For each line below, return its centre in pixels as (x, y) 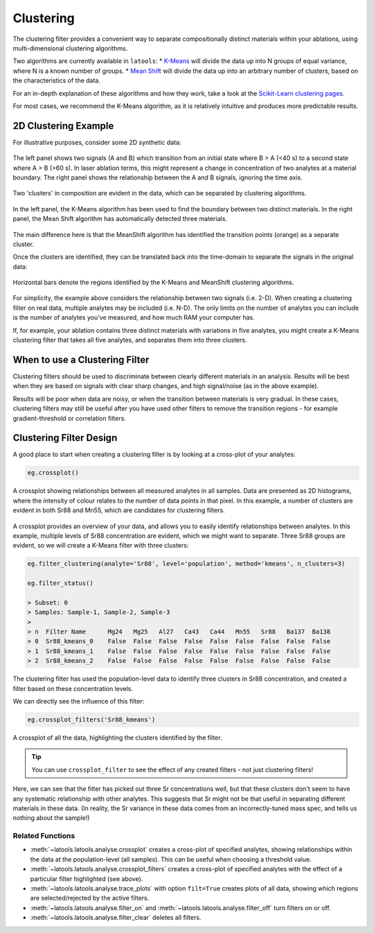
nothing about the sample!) (51, 818)
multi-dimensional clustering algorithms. (70, 48)
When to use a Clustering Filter (81, 359)
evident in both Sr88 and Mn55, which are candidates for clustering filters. (119, 510)
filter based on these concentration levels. (73, 688)
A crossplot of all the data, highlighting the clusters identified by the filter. (117, 738)
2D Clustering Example (63, 126)
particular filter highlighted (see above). (87, 879)
